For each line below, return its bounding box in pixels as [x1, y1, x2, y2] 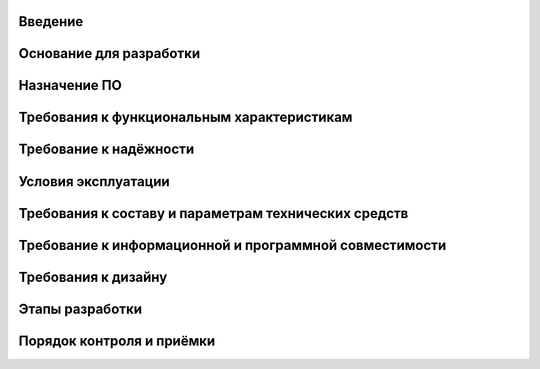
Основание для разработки [18, 45, 201, 62]
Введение [18, 13, 84, 30]
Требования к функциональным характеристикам [18, 109, 353, 126]
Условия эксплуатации [18, 173, 170, 190]
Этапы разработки [18, 300, 142, 317]
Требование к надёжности [18, 141, 195, 158]
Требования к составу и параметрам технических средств [18, 205, 409, 222]
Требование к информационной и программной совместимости [18, 236, 447, 254]
